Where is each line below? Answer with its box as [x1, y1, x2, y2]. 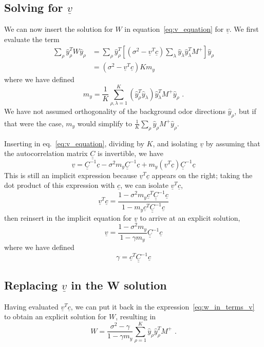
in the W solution [71, 277, 167, 293]
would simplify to [77, 118, 133, 128]
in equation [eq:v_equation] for [124, 24, 224, 34]
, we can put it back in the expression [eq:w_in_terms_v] [70, 301, 255, 312]
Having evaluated [4, 301, 59, 312]
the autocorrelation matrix [4, 148, 88, 159]
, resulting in [116, 311, 156, 322]
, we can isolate [120, 180, 168, 190]
